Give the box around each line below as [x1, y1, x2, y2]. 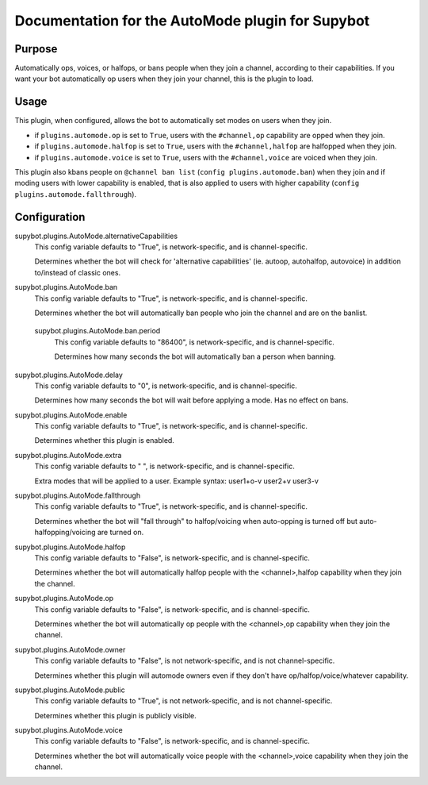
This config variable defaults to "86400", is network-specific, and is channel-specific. [54, 337, 334, 347]
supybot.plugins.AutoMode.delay [14, 370, 123, 379]
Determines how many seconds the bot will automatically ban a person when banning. [54, 352, 336, 361]
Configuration [14, 210, 86, 224]
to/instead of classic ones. [34, 267, 121, 277]
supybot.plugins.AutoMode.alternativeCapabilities [14, 231, 178, 241]
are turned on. [97, 528, 144, 537]
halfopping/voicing [34, 528, 96, 537]
